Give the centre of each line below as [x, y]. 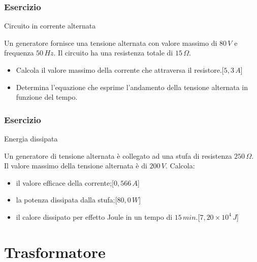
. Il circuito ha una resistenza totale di [113, 53]
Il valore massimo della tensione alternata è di [76, 166]
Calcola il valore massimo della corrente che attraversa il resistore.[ [120, 70]
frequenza [19, 53]
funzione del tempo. [47, 97]
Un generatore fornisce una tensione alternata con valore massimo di [111, 42]
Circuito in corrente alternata [50, 26]
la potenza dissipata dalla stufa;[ [67, 200]
